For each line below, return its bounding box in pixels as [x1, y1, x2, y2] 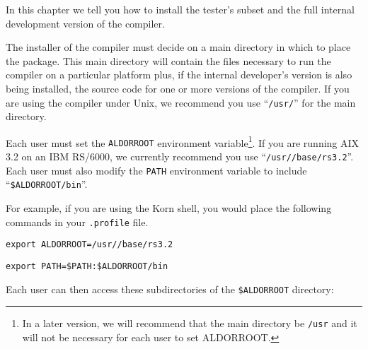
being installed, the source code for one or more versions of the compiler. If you [6, 81, 350, 95]
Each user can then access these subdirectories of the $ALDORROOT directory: [6, 281, 334, 296]
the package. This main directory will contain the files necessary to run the [6, 53, 331, 68]
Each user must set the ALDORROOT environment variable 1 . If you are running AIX [6, 133, 360, 150]
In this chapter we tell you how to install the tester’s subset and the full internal [6, 2, 355, 16]
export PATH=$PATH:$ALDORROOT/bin [6, 261, 168, 271]
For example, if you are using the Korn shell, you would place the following [6, 201, 332, 215]
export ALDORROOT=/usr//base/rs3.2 [6, 239, 173, 250]
